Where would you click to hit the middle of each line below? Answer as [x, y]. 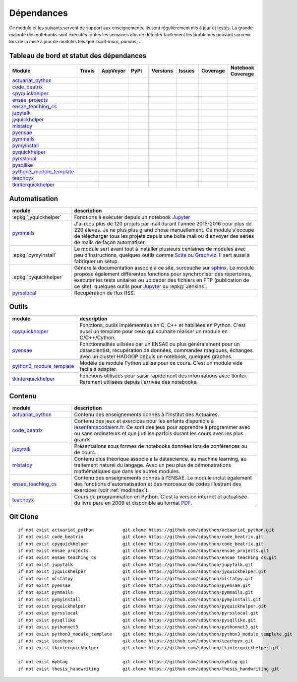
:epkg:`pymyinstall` [34, 255]
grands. [83, 439]
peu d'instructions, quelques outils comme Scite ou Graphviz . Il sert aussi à [162, 255]
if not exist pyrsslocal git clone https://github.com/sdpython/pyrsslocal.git [138, 613]
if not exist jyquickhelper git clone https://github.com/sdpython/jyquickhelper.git [142, 572]
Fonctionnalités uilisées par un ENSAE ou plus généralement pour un [160, 344]
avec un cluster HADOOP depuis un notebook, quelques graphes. [156, 356]
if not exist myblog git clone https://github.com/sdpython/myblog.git [133, 662]
